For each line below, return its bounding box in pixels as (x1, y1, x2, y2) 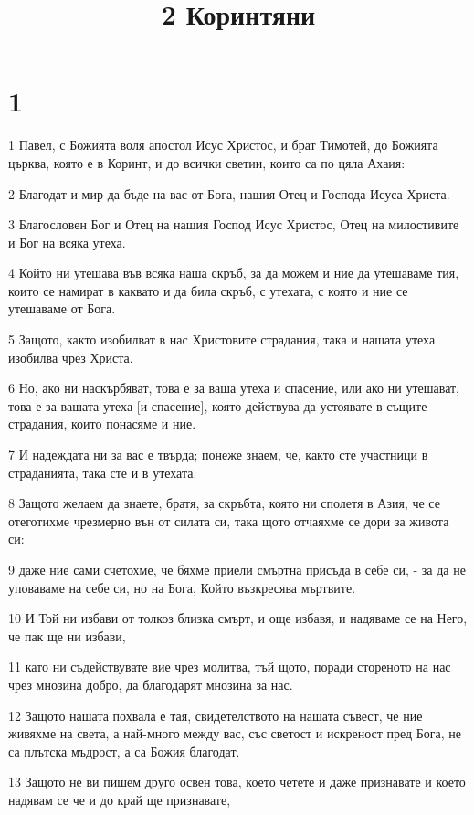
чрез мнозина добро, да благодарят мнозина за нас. (8, 674, 293, 693)
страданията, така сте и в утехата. (8, 462, 197, 482)
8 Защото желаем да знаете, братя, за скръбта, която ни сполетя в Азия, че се (8, 493, 440, 513)
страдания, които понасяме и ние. (8, 414, 196, 433)
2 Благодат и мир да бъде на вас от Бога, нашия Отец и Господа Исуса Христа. (8, 184, 450, 203)
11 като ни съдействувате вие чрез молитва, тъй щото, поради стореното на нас (8, 657, 451, 676)
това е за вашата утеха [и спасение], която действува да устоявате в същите (8, 396, 427, 415)
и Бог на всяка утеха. (8, 232, 126, 251)
